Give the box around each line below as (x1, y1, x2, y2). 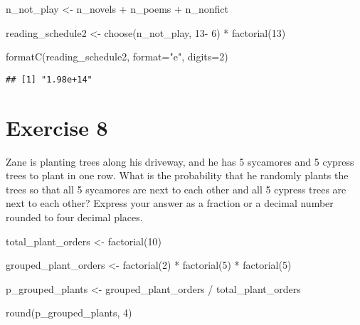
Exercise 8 (6, 112, 108, 142)
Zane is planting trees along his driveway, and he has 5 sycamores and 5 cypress (6, 154, 354, 169)
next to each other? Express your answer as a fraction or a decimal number (6, 196, 334, 211)
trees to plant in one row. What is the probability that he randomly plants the (6, 168, 349, 183)
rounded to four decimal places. (6, 209, 143, 224)
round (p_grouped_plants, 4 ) (6, 305, 132, 320)
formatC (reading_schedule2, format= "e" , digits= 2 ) (6, 49, 228, 64)
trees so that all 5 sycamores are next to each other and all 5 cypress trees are (6, 181, 346, 196)
